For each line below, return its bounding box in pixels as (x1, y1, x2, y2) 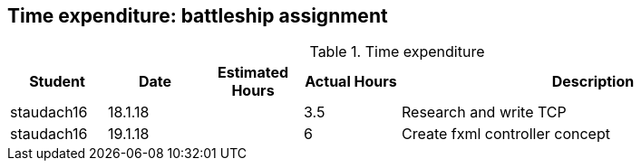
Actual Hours (305, 72, 397, 91)
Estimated (217, 63, 289, 82)
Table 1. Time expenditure (309, 42, 485, 61)
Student (29, 72, 85, 91)
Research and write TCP (402, 103, 567, 122)
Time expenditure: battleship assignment (7, 5, 388, 27)
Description (551, 72, 635, 91)
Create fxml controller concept (402, 125, 610, 144)
